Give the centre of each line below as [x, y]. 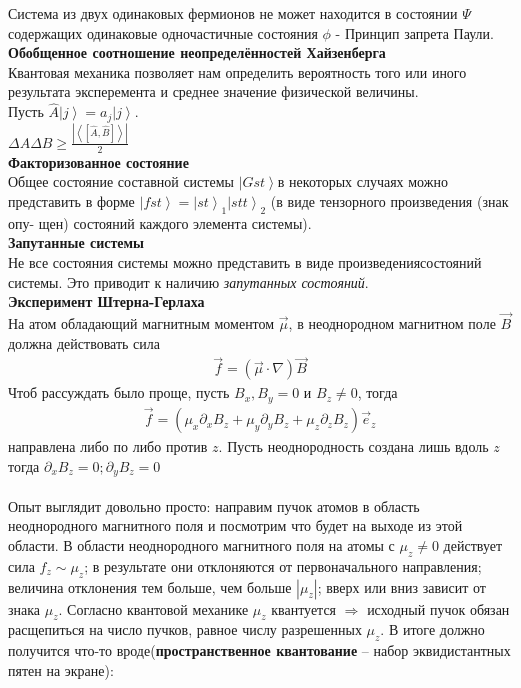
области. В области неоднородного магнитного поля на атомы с [201, 544]
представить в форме [71, 200]
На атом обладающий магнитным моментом [141, 322]
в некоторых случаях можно [362, 181]
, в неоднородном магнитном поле [392, 322]
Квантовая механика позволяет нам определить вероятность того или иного [237, 71]
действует [473, 544]
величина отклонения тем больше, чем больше [150, 586]
